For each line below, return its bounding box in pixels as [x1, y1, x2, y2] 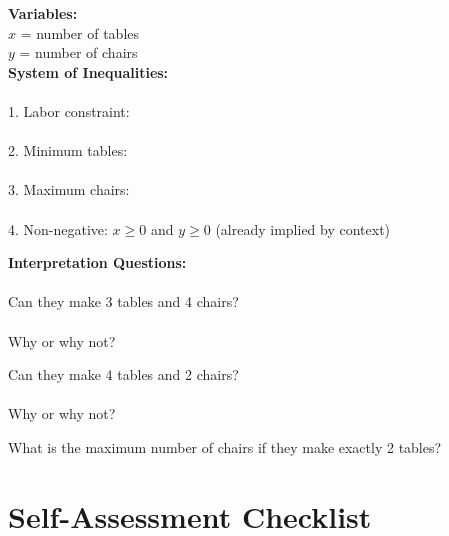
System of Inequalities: [8, 61, 169, 82]
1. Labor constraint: [8, 100, 130, 121]
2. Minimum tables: [8, 140, 128, 161]
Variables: [8, 3, 78, 23]
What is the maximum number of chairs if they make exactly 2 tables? [8, 436, 442, 457]
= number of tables [20, 22, 140, 43]
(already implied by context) [215, 218, 391, 239]
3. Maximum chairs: [8, 179, 130, 200]
